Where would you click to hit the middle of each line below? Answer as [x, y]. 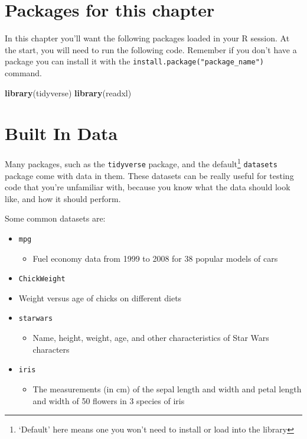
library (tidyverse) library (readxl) [68, 92]
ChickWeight [42, 279]
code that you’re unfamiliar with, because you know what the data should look [148, 187]
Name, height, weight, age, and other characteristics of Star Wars [151, 338]
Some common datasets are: [55, 218]
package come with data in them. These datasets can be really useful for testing [149, 175]
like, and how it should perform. [63, 198]
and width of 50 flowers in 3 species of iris [109, 400]
